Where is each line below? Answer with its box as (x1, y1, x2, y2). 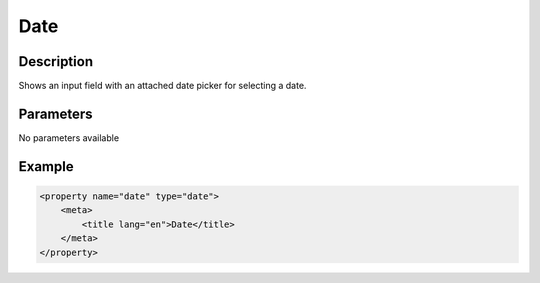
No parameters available (18, 131, 120, 144)
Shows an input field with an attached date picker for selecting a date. (18, 80, 307, 92)
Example (18, 158, 74, 175)
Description (18, 53, 94, 70)
